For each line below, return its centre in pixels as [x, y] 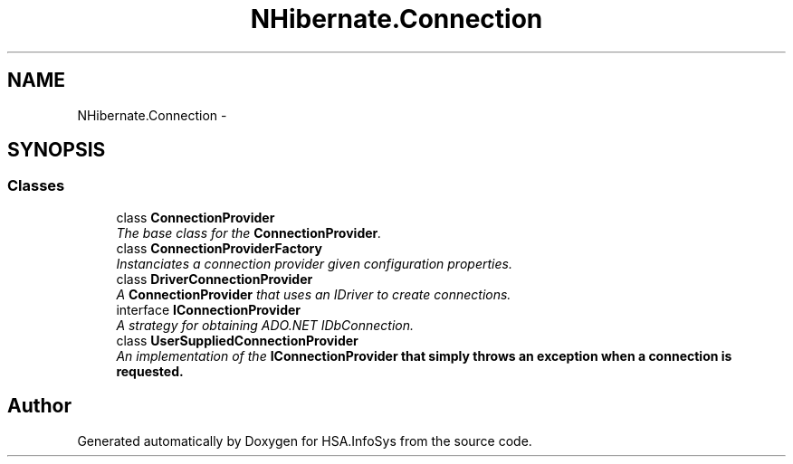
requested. [150, 371]
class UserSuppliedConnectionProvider [237, 340]
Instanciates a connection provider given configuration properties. [314, 263]
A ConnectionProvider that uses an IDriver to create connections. [314, 294]
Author [39, 406]
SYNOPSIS [57, 150]
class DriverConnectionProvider [215, 279]
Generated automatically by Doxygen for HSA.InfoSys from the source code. [305, 440]
